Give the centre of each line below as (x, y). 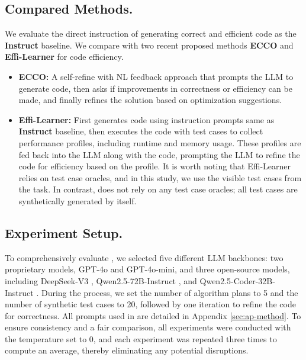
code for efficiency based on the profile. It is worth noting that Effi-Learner (155, 166)
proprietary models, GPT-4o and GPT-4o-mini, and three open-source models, (147, 269)
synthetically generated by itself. (78, 200)
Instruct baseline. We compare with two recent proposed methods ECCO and (149, 45)
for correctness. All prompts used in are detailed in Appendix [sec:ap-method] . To (153, 315)
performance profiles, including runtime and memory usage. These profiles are (160, 142)
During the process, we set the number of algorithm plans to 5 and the (170, 292)
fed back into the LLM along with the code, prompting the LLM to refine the (159, 154)
